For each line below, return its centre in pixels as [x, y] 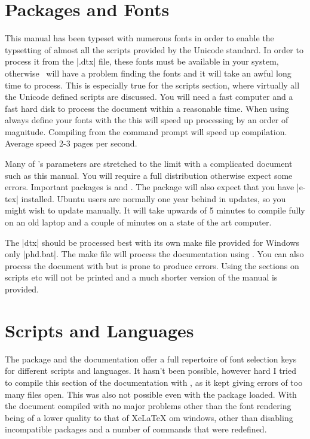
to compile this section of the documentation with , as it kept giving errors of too [154, 382]
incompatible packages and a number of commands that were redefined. [136, 429]
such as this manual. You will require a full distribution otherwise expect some [149, 175]
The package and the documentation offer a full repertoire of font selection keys [151, 359]
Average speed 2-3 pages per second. [71, 143]
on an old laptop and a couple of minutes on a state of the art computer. [138, 222]
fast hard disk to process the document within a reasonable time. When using [147, 108]
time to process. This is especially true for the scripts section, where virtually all [152, 85]
